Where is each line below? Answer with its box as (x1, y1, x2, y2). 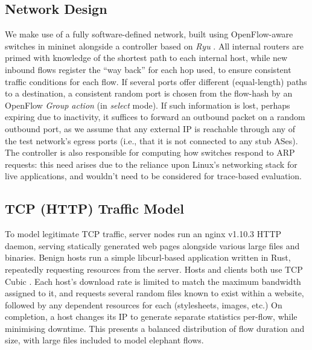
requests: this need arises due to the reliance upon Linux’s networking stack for (5, 157, 298, 170)
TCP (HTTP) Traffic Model (5, 199, 184, 218)
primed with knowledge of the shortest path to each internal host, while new (5, 51, 288, 64)
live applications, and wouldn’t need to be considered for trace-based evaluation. (5, 170, 302, 182)
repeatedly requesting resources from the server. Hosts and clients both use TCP (5, 262, 303, 275)
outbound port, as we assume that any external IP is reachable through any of (5, 122, 295, 135)
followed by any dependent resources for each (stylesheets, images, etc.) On (5, 298, 282, 311)
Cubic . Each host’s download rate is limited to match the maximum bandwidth (5, 275, 301, 287)
